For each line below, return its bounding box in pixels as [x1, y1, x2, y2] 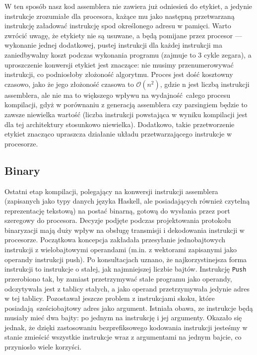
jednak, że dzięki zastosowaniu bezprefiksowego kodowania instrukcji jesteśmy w [4, 322, 248, 332]
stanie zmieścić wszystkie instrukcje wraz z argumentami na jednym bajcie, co [4, 332, 242, 342]
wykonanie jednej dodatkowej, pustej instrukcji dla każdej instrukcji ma [4, 40, 223, 50]
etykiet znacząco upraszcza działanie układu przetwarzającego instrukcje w [4, 129, 232, 139]
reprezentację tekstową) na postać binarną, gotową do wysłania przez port [4, 205, 230, 215]
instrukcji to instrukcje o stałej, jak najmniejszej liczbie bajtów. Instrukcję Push [4, 264, 247, 274]
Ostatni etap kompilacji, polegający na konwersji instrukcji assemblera [4, 186, 218, 196]
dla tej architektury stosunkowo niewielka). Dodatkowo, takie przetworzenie [4, 119, 235, 129]
